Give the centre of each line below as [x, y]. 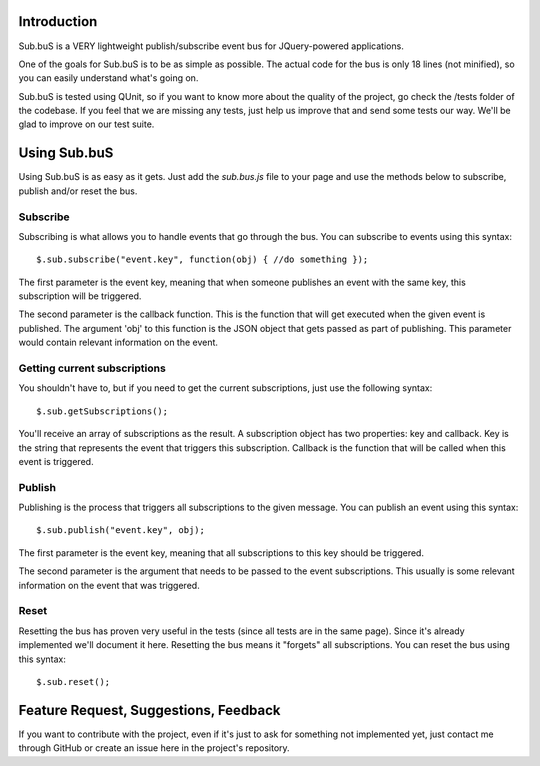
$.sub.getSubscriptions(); [102, 411]
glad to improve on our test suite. [86, 124]
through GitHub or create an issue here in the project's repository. [154, 748]
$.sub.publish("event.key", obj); [120, 530]
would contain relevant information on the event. [118, 342]
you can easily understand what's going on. [108, 78]
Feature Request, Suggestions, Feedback [149, 710]
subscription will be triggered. [80, 296]
